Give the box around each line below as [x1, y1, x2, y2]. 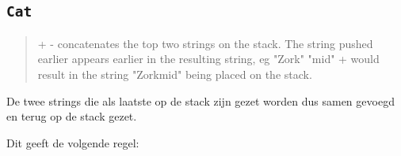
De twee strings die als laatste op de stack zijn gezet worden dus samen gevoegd [6, 92, 395, 109]
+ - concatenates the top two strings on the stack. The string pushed [37, 35, 373, 51]
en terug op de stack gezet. [6, 108, 137, 124]
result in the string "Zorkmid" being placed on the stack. [37, 65, 312, 82]
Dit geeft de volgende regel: [6, 134, 139, 150]
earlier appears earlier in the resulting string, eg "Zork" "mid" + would [37, 50, 380, 67]
